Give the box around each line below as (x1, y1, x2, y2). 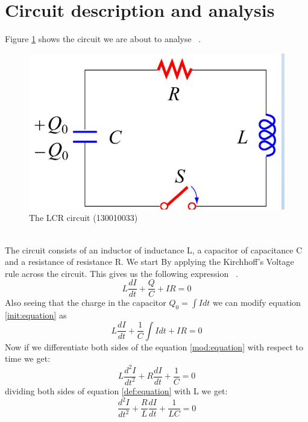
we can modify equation (213, 296, 301, 309)
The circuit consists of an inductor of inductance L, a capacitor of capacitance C (5, 243, 303, 256)
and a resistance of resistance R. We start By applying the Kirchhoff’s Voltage (5, 255, 294, 268)
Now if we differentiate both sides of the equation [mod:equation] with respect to (5, 340, 303, 353)
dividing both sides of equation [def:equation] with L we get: (5, 384, 228, 397)
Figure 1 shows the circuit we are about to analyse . (5, 33, 201, 45)
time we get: (5, 352, 51, 365)
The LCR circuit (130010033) (29, 211, 138, 224)
